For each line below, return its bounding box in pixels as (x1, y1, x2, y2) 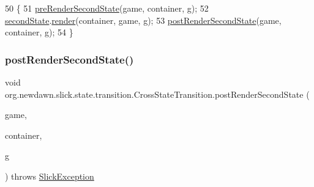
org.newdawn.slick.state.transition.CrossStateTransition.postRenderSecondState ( (5, 87, 310, 100)
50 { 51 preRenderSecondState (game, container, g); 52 (5, 2, 209, 14)
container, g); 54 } (5, 26, 73, 38)
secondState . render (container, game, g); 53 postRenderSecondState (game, (5, 13, 282, 26)
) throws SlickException (5, 169, 94, 182)
